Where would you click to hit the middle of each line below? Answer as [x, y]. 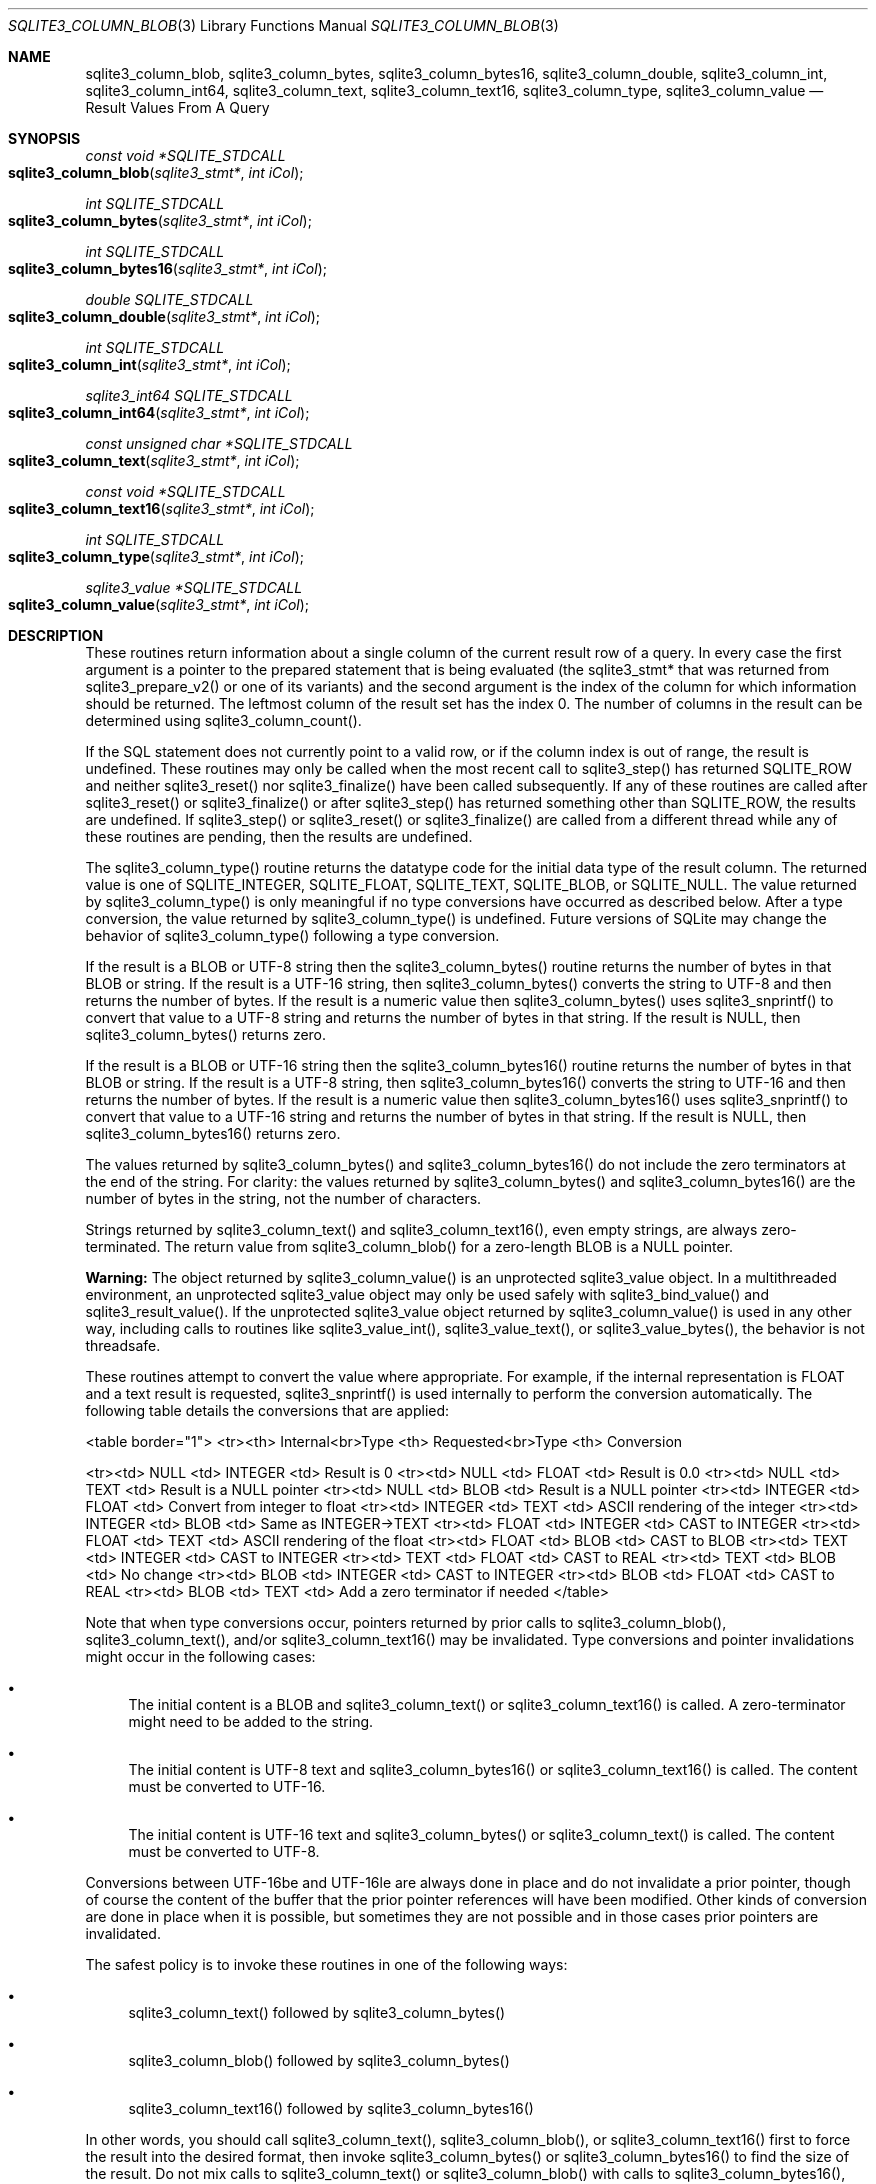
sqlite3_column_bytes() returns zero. [206, 1034]
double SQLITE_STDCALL [169, 299]
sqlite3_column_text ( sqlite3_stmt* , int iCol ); [154, 460]
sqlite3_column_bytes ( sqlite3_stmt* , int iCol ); [160, 220]
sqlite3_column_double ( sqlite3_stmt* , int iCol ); [164, 316]
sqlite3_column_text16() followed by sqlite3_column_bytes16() [331, 2108]
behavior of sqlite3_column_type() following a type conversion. [292, 935]
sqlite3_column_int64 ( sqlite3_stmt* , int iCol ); [159, 412]
